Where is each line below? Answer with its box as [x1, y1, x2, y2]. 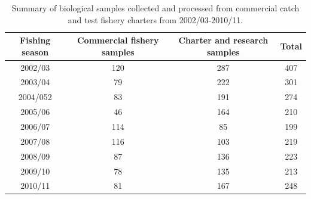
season [22, 45, 49, 58]
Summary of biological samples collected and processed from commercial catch [11, 2, 300, 14]
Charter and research [178, 34, 269, 46]
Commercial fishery [77, 34, 159, 46]
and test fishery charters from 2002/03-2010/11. [68, 13, 243, 26]
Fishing [20, 34, 51, 46]
